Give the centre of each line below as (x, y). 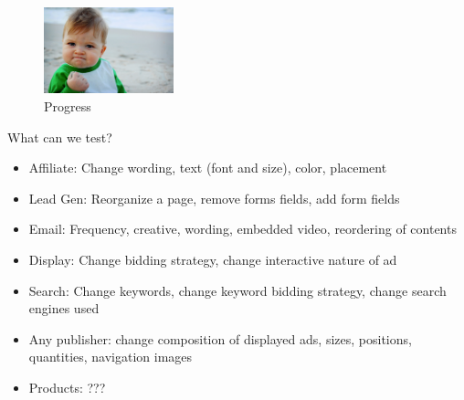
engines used (64, 308)
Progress (68, 106)
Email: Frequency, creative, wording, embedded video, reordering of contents (243, 229)
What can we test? (60, 137)
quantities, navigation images (111, 357)
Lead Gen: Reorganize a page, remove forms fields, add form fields (214, 198)
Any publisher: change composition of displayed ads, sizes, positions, (220, 338)
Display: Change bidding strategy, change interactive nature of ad (213, 260)
